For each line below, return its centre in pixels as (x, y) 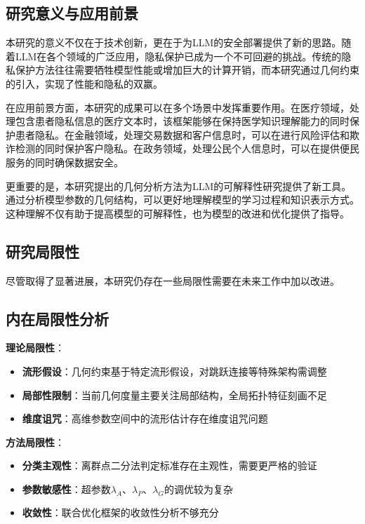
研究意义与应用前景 (72, 13)
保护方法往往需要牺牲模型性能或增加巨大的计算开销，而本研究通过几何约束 (187, 70)
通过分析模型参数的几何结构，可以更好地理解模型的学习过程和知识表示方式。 (182, 200)
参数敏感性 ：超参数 (66, 489)
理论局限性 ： (35, 348)
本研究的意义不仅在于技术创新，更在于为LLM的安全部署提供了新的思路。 (174, 42)
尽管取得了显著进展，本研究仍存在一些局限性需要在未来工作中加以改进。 (173, 280)
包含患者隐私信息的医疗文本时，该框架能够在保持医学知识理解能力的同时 (182, 121)
